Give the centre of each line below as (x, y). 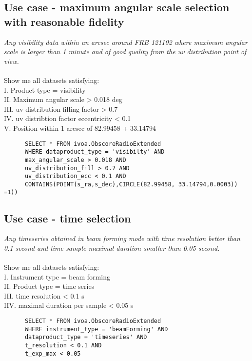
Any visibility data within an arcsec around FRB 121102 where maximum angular (126, 42)
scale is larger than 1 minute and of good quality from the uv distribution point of (125, 51)
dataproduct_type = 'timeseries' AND (86, 337)
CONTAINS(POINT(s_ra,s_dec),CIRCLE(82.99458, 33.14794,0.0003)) (131, 184)
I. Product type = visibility (45, 90)
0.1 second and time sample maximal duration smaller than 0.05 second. (112, 248)
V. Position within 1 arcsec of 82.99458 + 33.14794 (80, 128)
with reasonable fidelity (64, 21)
